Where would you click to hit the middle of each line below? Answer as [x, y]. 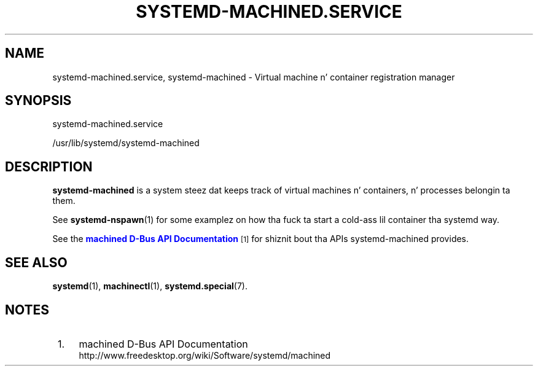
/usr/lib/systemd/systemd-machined [126, 143]
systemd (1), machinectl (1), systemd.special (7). [150, 286]
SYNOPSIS [38, 101]
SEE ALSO [36, 262]
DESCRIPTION [49, 166]
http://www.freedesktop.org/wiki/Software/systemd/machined [205, 355]
